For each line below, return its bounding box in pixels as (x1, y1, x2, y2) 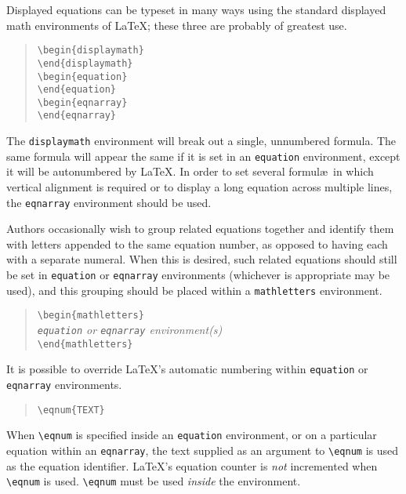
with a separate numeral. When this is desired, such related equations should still (6, 251, 397, 267)
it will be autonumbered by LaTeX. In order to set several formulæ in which (6, 163, 374, 180)
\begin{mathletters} (37, 310, 144, 321)
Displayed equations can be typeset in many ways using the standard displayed (6, 2, 386, 17)
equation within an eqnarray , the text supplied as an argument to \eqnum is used (6, 441, 399, 458)
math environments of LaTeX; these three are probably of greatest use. (6, 16, 347, 33)
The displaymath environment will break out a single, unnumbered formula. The (6, 133, 397, 149)
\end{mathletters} (37, 338, 133, 350)
